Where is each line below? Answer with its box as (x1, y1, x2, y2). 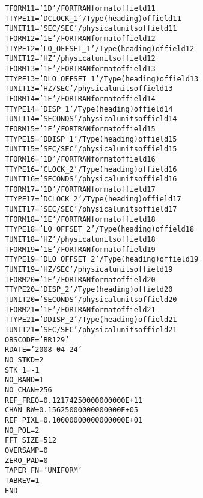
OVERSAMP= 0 (5, 446, 48, 455)
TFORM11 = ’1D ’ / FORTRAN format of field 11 (5, 4, 156, 13)
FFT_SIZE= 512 (5, 436, 56, 445)
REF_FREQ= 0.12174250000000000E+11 (5, 396, 143, 405)
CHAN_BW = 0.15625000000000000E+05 (5, 406, 138, 415)
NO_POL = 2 (5, 426, 40, 435)
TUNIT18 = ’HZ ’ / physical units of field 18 (5, 235, 156, 244)
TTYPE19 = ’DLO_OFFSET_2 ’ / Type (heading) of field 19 (5, 255, 199, 264)
